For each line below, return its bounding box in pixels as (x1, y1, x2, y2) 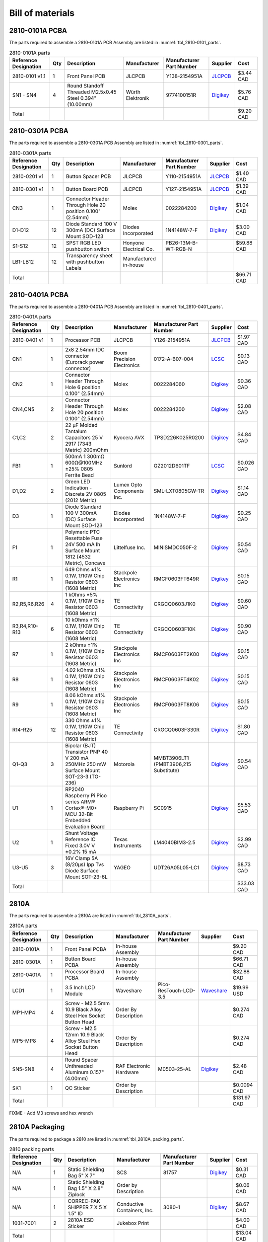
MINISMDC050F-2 (153, 544, 197, 551)
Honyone (123, 239, 144, 246)
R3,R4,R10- (12, 622, 39, 629)
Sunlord (113, 463, 133, 469)
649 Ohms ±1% (65, 566, 102, 573)
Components (113, 487, 144, 494)
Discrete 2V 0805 (65, 491, 106, 498)
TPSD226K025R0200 (153, 434, 204, 441)
